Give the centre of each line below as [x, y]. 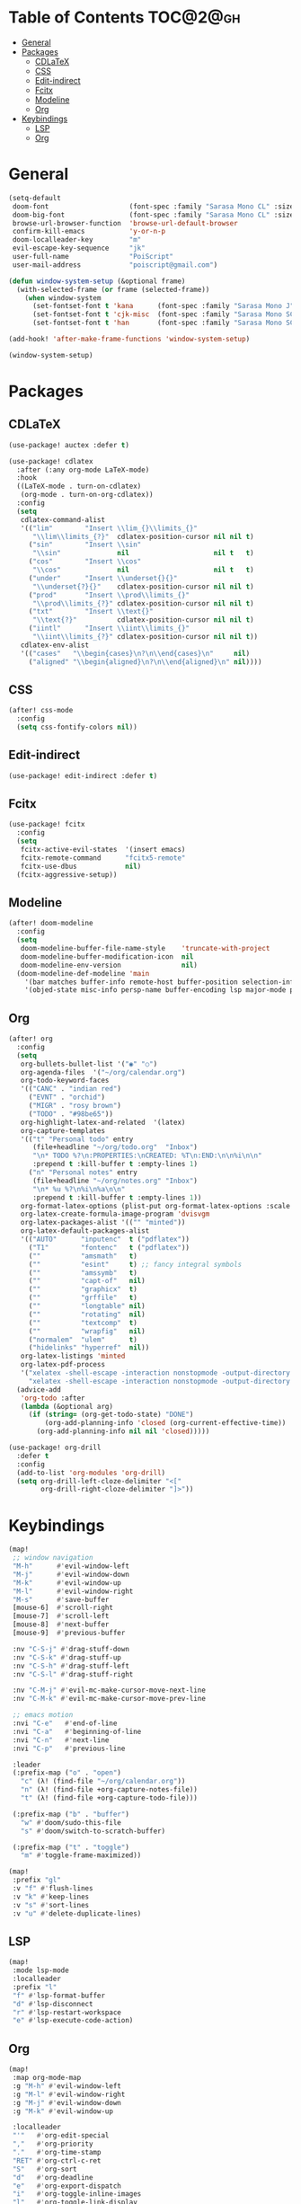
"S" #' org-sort [44, 2169]
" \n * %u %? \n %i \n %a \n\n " [79, 1189]
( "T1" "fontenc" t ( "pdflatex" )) [109, 1247]
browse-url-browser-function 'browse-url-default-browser [125, 223]
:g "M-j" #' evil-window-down [67, 2102]
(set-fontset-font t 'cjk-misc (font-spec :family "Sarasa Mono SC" [165, 314]
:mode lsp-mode [40, 1970]
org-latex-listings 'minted [73, 1356]
